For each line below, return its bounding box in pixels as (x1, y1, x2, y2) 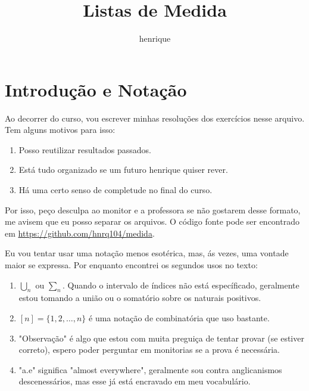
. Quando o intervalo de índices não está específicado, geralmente (63, 278, 299, 291)
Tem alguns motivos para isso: (5, 123, 116, 136)
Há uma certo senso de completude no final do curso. (18, 184, 213, 196)
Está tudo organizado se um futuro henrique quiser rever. (18, 163, 228, 176)
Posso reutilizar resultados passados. (18, 143, 151, 156)
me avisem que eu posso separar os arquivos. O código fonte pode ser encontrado (5, 215, 299, 228)
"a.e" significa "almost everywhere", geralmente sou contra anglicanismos (18, 363, 282, 376)
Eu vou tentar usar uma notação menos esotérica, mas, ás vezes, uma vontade (5, 247, 289, 259)
